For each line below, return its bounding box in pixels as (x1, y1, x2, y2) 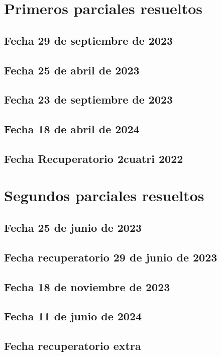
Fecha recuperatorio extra (4, 338, 141, 353)
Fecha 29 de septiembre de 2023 (4, 32, 173, 48)
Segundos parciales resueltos (4, 185, 204, 206)
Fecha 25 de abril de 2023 (4, 62, 140, 77)
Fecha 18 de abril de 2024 (4, 121, 140, 137)
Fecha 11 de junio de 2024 (4, 308, 142, 324)
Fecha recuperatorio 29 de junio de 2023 (4, 249, 217, 264)
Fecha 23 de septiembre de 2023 (4, 92, 173, 107)
